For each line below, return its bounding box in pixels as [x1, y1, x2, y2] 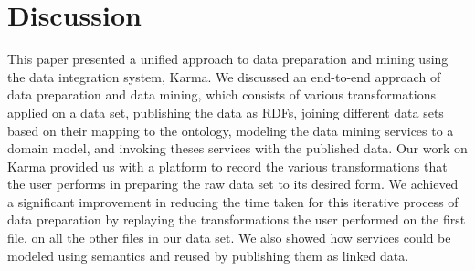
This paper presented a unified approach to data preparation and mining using [7, 49, 449, 68]
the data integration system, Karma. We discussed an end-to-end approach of [7, 67, 441, 86]
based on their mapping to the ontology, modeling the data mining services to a [7, 120, 454, 140]
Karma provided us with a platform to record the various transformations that [7, 156, 448, 175]
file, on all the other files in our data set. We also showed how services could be [7, 228, 451, 247]
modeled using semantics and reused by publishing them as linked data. [7, 245, 409, 265]
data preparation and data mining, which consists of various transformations [7, 85, 436, 104]
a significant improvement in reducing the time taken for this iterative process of [7, 192, 459, 211]
